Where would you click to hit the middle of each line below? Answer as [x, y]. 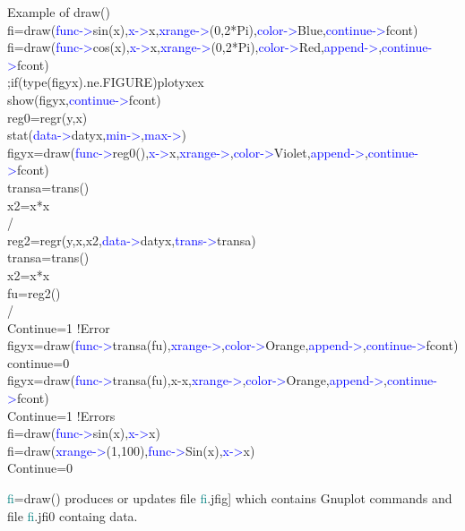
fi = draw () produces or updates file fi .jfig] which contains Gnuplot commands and [230, 498]
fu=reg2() [34, 292]
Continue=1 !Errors [61, 415]
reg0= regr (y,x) [47, 117]
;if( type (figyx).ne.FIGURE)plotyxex [106, 82]
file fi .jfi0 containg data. [73, 515]
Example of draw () [59, 12]
